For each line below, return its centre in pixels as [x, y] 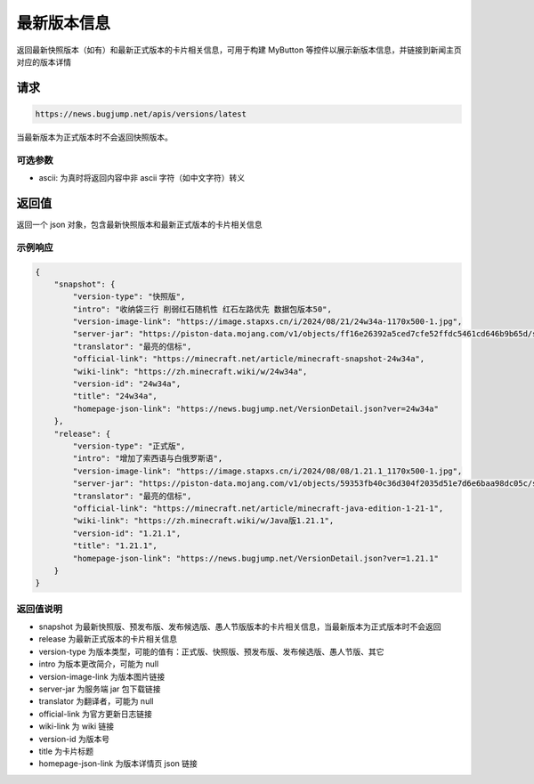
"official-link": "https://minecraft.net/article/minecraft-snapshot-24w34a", [249, 359]
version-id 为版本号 [74, 739]
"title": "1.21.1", [115, 546]
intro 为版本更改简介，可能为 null [99, 664]
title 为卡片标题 [66, 751]
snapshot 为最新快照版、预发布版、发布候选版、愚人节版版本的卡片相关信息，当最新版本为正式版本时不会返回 [240, 626]
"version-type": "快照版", [129, 297]
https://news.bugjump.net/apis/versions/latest [141, 114]
